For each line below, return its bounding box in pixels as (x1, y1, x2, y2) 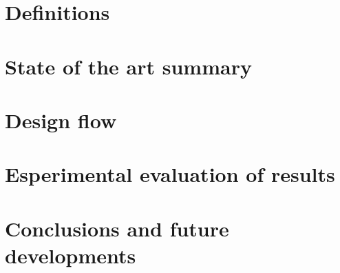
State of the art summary (5, 52, 252, 80)
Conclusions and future (5, 214, 229, 242)
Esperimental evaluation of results (5, 160, 335, 188)
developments (5, 241, 136, 269)
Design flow (5, 105, 117, 134)
